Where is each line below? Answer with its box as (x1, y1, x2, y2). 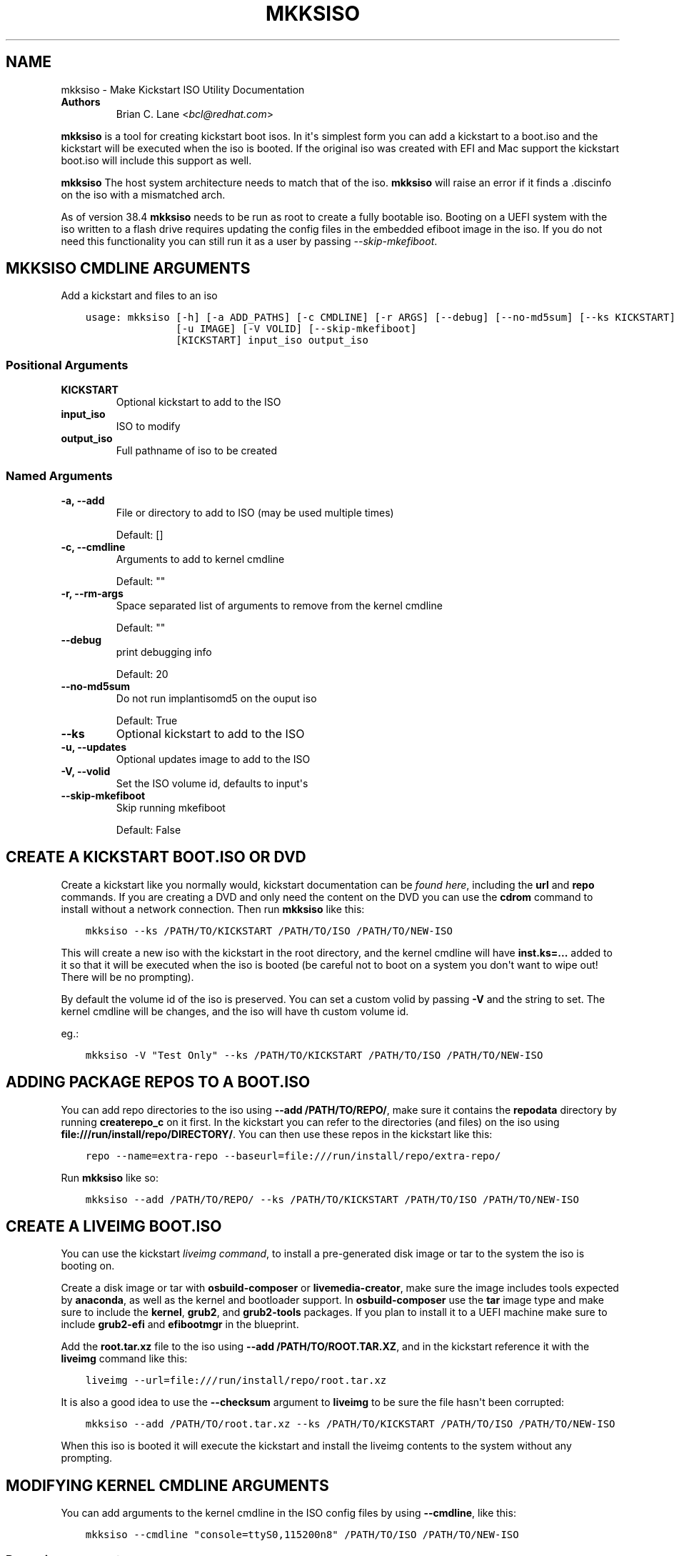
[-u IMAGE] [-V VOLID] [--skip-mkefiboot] (176, 323, 417, 335)
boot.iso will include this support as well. (61, 154, 252, 166)
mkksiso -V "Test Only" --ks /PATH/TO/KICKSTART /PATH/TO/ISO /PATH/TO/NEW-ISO (85, 1049, 543, 1061)
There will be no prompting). (61, 970, 194, 983)
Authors (61, 95, 101, 108)
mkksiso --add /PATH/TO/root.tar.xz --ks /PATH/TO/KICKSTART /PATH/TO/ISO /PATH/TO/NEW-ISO (85, 1418, 615, 1430)
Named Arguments (6, 468, 113, 483)
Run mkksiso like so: (61, 1171, 159, 1184)
